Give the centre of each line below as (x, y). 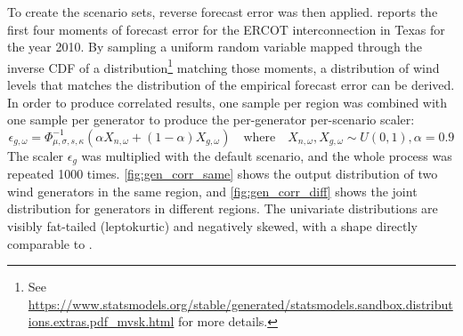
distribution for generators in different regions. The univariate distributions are (223, 208)
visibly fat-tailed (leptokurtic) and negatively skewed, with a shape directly (212, 226)
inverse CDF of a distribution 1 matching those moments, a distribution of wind (223, 66)
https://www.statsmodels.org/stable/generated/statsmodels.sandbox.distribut (240, 304)
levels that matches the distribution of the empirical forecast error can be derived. (231, 85)
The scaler (36, 155)
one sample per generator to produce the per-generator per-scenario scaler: (211, 120)
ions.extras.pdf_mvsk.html (101, 321)
